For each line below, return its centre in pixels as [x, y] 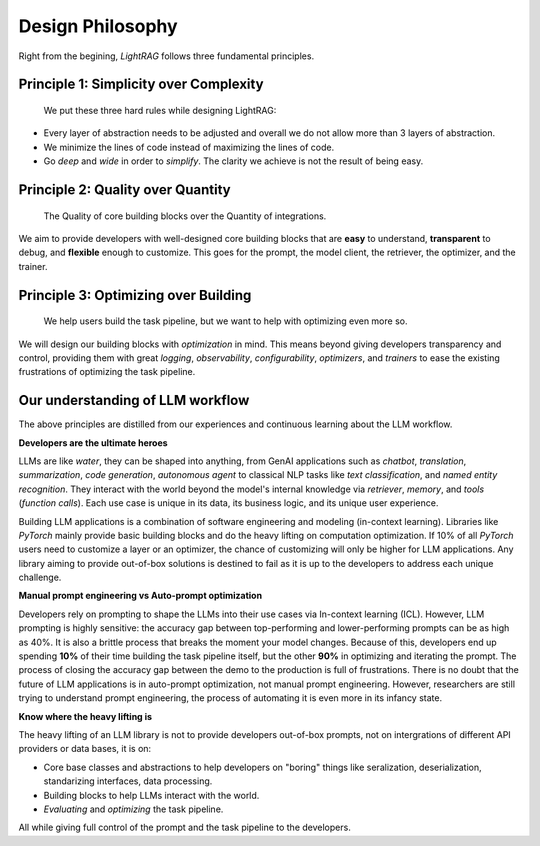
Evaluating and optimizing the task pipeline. [133, 809]
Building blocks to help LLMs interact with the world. [151, 795]
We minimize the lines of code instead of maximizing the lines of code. [189, 147]
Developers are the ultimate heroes [93, 442]
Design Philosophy [98, 26]
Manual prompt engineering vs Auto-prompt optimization [140, 596]
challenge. [40, 577]
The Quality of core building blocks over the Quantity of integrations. [185, 216]
